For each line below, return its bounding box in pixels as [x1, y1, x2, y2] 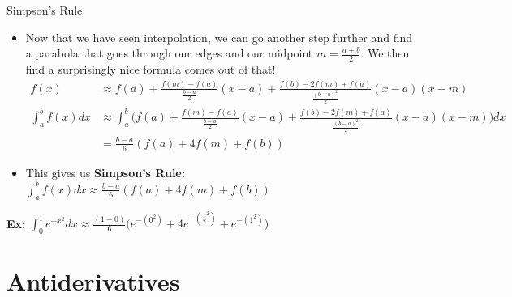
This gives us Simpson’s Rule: [25, 163, 186, 180]
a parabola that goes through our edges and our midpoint [25, 45, 313, 62]
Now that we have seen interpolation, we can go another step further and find [25, 28, 413, 45]
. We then [360, 45, 410, 62]
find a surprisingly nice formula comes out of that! [25, 61, 276, 78]
